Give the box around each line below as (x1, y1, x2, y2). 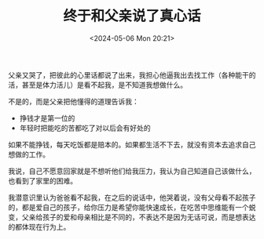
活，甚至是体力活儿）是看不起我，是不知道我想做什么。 (8, 80, 187, 89)
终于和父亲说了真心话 (62, 7, 201, 25)
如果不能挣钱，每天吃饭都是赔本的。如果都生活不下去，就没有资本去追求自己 (8, 139, 256, 149)
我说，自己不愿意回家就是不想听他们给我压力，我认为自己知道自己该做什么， (8, 166, 256, 176)
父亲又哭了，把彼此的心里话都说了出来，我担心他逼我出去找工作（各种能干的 (8, 70, 256, 79)
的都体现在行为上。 (8, 222, 71, 231)
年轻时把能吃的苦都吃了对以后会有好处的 (19, 123, 151, 132)
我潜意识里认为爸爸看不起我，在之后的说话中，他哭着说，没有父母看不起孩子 (8, 193, 256, 202)
